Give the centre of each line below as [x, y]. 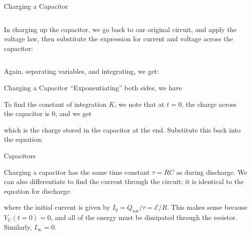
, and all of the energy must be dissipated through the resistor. [144, 217]
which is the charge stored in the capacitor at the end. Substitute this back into [122, 129]
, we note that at [140, 104]
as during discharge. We [212, 172]
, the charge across [209, 104]
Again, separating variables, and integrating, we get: [81, 71]
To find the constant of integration [55, 104]
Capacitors [20, 155]
